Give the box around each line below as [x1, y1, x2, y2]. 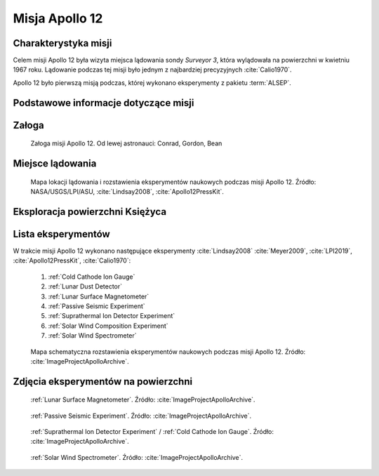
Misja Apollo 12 [13, 11, 103, 26]
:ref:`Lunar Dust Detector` [48, 282, 123, 291]
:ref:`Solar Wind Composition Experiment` [48, 322, 168, 330]
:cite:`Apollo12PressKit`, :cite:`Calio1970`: [13, 256, 131, 265]
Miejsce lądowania [13, 158, 97, 170]
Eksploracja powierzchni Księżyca [13, 206, 167, 218]
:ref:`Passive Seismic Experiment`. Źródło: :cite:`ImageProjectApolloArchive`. [30, 411, 252, 420]
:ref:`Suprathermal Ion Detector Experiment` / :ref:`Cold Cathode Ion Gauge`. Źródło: [30, 428, 274, 436]
